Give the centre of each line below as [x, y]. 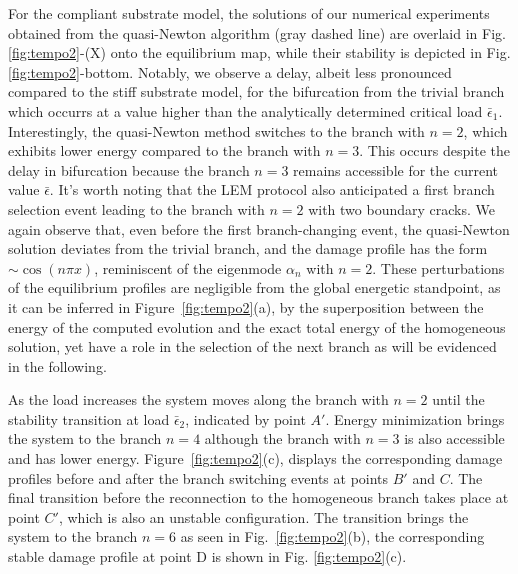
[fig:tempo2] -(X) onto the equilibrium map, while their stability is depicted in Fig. [259, 52]
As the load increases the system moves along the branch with [198, 399]
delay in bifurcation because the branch [129, 169]
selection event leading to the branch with [136, 208]
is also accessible [454, 438]
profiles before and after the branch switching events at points [198, 477]
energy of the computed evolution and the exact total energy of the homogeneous [257, 326]
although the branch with [282, 438]
